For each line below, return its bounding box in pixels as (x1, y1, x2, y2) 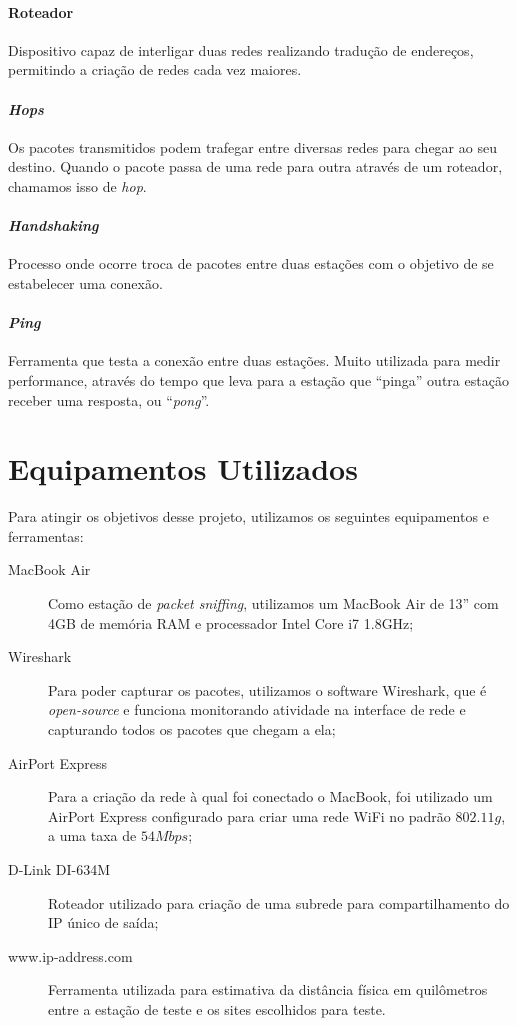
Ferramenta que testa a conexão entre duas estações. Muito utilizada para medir (8, 350, 501, 371)
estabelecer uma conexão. (8, 272, 163, 293)
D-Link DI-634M (8, 858, 111, 879)
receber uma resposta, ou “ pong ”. (8, 389, 210, 410)
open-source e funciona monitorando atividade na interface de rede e (48, 699, 466, 720)
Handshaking (8, 215, 99, 236)
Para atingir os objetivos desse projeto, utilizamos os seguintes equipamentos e (8, 506, 489, 527)
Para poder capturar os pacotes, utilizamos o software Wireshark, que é (48, 679, 487, 700)
